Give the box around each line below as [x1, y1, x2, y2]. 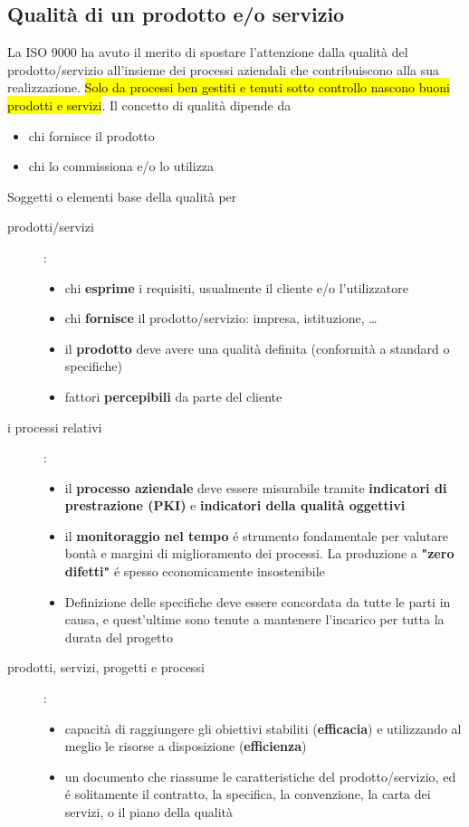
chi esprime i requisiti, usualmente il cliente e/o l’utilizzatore [64, 278, 408, 297]
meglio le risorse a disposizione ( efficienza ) [64, 737, 307, 756]
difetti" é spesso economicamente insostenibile [64, 562, 325, 581]
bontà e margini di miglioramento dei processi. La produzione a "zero [64, 544, 455, 563]
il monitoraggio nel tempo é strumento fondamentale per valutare [64, 526, 448, 545]
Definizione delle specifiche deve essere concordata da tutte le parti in [64, 592, 451, 611]
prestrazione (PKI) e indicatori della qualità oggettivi [64, 496, 406, 515]
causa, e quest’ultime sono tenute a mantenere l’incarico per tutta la [64, 610, 445, 629]
